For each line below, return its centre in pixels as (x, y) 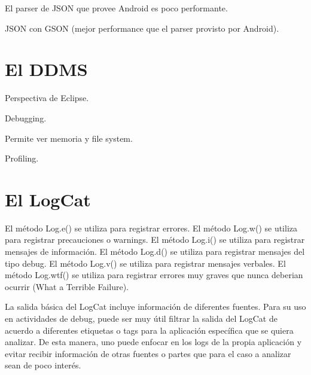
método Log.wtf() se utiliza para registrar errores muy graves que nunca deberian (154, 275)
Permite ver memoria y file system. (69, 138)
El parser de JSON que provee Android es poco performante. (116, 8)
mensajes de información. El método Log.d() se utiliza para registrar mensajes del (155, 251)
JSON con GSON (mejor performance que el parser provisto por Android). (142, 28)
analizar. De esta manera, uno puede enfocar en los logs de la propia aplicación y (153, 342)
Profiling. (22, 158)
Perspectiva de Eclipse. (47, 98)
